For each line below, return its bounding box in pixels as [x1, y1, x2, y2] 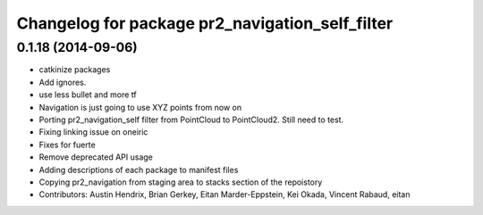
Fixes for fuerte [38, 139, 96, 150]
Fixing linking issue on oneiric [38, 127, 148, 137]
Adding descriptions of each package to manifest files [38, 164, 239, 175]
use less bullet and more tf [38, 89, 138, 100]
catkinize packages [38, 64, 111, 75]
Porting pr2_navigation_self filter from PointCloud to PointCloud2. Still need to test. [38, 114, 344, 125]
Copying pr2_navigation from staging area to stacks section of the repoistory [38, 177, 323, 187]
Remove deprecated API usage [38, 152, 154, 162]
